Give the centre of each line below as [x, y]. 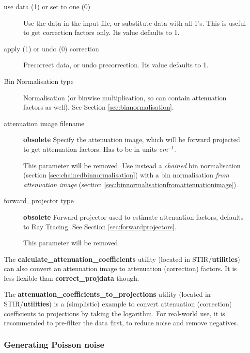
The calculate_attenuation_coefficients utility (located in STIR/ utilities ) [122, 259]
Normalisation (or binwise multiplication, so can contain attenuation [125, 97]
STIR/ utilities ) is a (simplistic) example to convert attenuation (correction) [118, 304]
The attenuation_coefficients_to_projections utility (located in [107, 294]
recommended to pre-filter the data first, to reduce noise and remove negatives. [121, 323]
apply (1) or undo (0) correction [52, 48]
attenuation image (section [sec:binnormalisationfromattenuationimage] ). [131, 184]
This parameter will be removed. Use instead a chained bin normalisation [132, 165]
